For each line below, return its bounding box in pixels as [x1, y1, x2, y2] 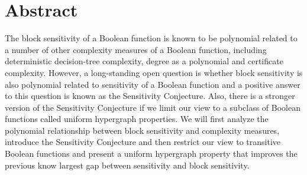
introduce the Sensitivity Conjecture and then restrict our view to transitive [5, 136, 280, 148]
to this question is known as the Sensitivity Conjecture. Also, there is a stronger [5, 90, 295, 102]
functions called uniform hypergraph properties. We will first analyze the [5, 113, 269, 125]
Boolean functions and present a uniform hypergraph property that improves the [5, 147, 298, 160]
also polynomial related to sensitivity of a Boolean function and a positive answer [5, 78, 300, 90]
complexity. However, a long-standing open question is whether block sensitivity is [5, 66, 303, 78]
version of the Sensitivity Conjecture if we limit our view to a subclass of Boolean [5, 101, 301, 113]
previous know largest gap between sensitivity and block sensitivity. [5, 159, 250, 171]
